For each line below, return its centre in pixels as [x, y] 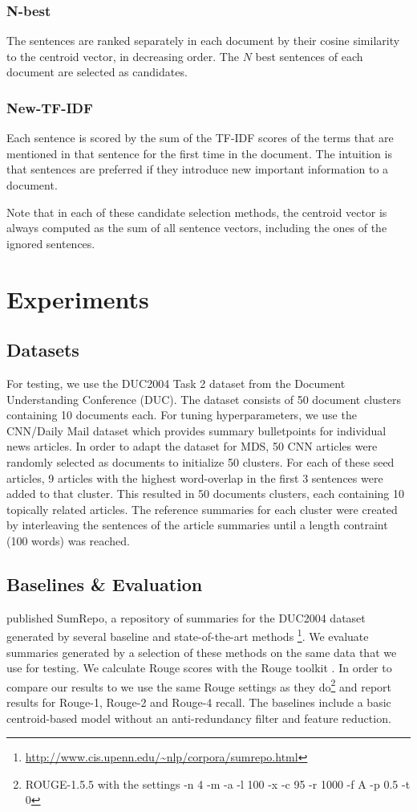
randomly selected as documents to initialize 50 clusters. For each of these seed [200, 461]
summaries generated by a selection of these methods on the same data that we [202, 652]
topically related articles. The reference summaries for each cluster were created [202, 509]
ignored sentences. [51, 243]
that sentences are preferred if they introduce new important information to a [198, 169]
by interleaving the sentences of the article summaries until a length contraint [197, 525]
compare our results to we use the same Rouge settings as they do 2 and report [199, 685]
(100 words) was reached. [68, 540]
